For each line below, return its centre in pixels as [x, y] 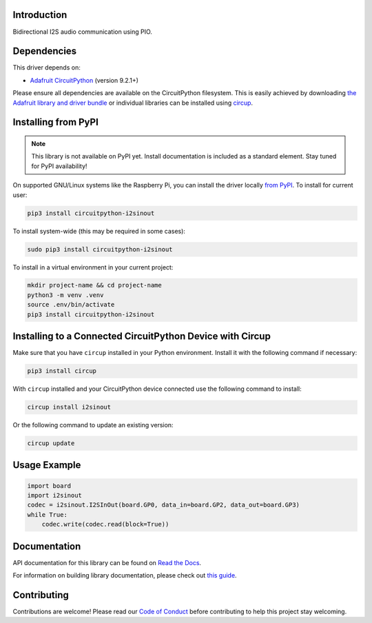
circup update [51, 443]
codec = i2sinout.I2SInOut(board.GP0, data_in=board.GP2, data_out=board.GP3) [163, 505]
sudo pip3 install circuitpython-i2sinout [100, 249]
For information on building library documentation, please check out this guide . [125, 575]
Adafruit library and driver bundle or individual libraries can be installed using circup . [133, 103]
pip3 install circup [62, 371]
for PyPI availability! [59, 166]
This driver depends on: [46, 68]
